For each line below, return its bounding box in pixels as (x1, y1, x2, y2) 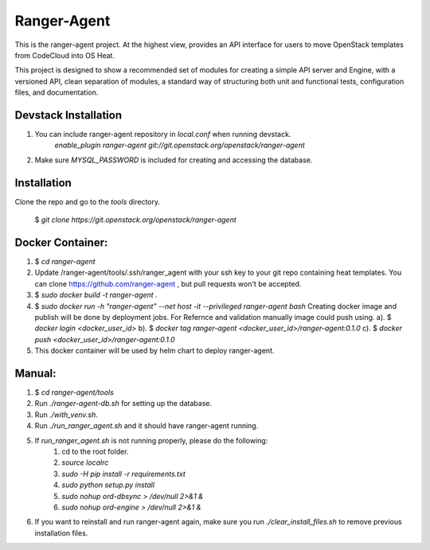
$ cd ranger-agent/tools (34, 388, 115, 397)
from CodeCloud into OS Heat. (14, 50, 115, 60)
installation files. (34, 528, 88, 537)
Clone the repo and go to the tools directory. (14, 197, 161, 206)
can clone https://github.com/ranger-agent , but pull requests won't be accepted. (34, 279, 302, 288)
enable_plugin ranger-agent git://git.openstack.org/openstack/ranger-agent (54, 140, 306, 150)
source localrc (61, 458, 109, 467)
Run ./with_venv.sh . (34, 410, 99, 419)
